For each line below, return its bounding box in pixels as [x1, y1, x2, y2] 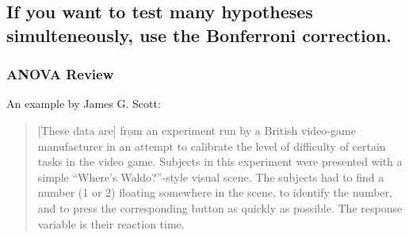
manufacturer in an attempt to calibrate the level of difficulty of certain [37, 137, 386, 154]
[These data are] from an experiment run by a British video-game [37, 121, 356, 138]
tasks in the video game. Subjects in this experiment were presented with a [37, 153, 403, 170]
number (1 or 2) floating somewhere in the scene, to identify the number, [37, 184, 392, 201]
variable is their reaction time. [37, 215, 185, 232]
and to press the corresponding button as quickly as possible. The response [37, 199, 403, 216]
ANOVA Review [6, 64, 114, 84]
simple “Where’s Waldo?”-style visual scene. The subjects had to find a [37, 168, 384, 185]
